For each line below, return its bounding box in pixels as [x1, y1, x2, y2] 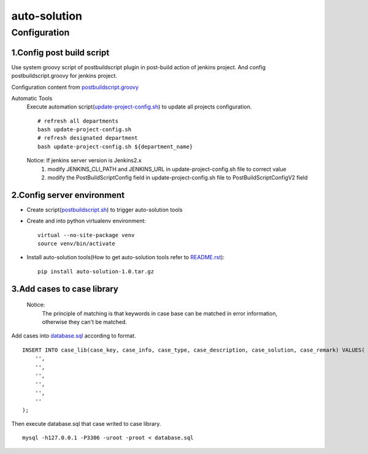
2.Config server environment [11, 190, 125, 200]
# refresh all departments [37, 117, 119, 124]
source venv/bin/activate [37, 240, 116, 248]
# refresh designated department [37, 135, 138, 142]
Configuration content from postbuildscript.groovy [11, 83, 139, 91]
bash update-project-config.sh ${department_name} [37, 143, 193, 150]
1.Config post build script [11, 47, 110, 58]
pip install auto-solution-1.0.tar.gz [37, 268, 155, 275]
